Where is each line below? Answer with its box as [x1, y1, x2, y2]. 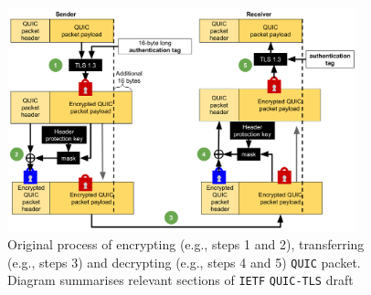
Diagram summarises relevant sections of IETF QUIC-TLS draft [7, 270, 354, 290]
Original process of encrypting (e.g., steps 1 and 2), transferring [7, 235, 365, 254]
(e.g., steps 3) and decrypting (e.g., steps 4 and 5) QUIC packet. [7, 252, 361, 271]
